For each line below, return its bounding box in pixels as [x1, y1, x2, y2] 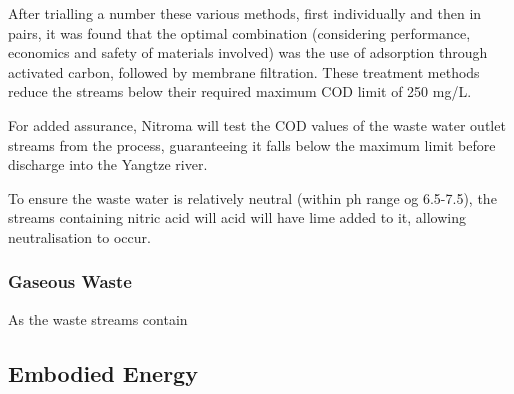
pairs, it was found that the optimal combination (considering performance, [8, 22, 471, 43]
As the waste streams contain [8, 308, 188, 329]
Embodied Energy [8, 357, 198, 388]
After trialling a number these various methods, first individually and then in [8, 3, 482, 23]
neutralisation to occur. [8, 226, 151, 247]
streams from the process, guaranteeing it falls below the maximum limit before [8, 134, 496, 155]
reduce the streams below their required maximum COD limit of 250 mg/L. [8, 81, 472, 102]
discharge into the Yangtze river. [8, 154, 208, 175]
